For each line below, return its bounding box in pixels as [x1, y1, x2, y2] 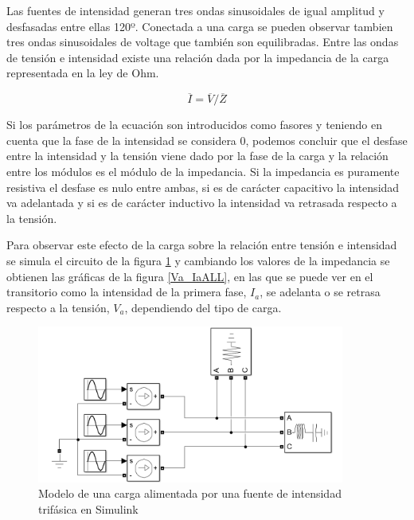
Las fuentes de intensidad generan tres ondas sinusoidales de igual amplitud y [6, 2, 385, 18]
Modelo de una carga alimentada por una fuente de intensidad [38, 485, 342, 502]
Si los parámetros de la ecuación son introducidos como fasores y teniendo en [6, 116, 382, 133]
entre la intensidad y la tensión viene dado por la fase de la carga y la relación [6, 147, 389, 164]
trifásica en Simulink [38, 500, 139, 517]
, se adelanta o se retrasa [260, 283, 381, 300]
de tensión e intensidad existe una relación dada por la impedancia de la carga [6, 49, 389, 65]
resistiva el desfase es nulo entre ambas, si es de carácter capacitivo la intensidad [6, 178, 400, 195]
